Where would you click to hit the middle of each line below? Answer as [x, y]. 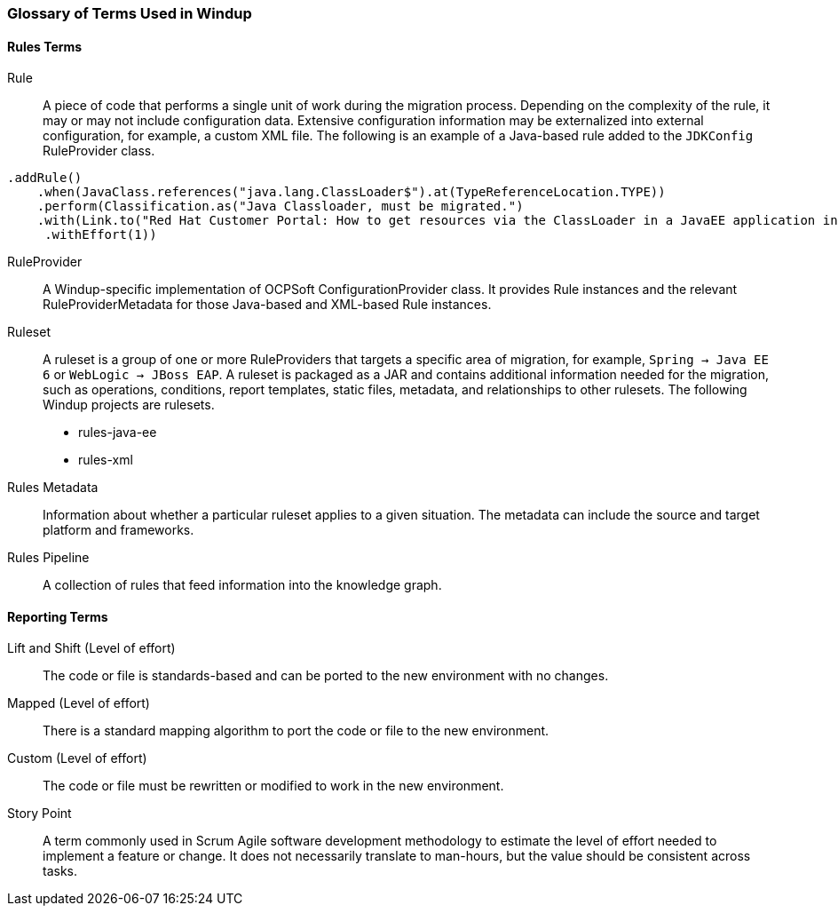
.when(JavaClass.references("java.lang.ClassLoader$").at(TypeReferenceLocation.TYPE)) [351, 192]
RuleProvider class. [99, 151]
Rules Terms [45, 46]
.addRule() [45, 178]
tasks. [60, 871]
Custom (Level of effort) [77, 758]
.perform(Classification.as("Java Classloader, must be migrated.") [280, 206]
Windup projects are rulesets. [129, 405]
